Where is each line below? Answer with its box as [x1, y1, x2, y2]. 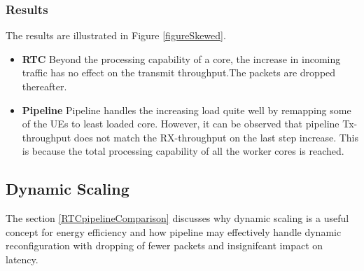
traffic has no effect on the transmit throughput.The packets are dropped [22, 65, 336, 80]
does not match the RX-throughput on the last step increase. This [73, 130, 359, 144]
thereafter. [22, 79, 67, 93]
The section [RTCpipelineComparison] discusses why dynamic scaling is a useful [6, 211, 349, 225]
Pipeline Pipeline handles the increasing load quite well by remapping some [22, 102, 351, 117]
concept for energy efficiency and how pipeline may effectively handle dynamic [6, 224, 342, 239]
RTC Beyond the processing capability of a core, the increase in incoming [22, 51, 341, 66]
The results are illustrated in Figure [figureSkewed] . [6, 28, 226, 43]
